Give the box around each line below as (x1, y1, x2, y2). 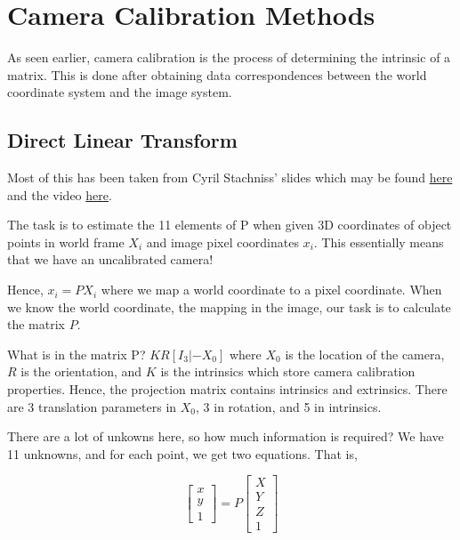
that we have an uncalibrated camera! (7, 250, 214, 269)
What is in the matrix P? (7, 344, 146, 363)
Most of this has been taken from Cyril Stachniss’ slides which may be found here (7, 168, 453, 187)
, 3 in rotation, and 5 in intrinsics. (196, 397, 382, 415)
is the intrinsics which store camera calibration (160, 362, 416, 381)
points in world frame (7, 232, 125, 251)
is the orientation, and (20, 362, 142, 381)
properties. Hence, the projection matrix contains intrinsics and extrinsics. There (7, 380, 448, 399)
